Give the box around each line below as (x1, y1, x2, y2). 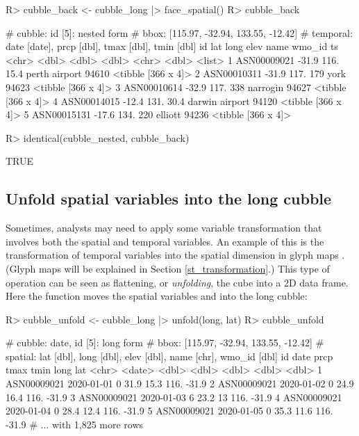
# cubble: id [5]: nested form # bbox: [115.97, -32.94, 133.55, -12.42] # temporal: (6, 25, 353, 40)
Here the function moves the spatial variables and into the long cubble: (6, 289, 308, 303)
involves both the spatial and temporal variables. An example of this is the (6, 234, 324, 248)
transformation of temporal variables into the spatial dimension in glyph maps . (6, 248, 345, 262)
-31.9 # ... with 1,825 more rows (6, 417, 144, 431)
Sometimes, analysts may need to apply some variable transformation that (6, 220, 322, 235)
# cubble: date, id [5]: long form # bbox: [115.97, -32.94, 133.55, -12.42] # (6, 335, 324, 350)
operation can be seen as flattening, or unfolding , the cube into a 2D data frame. (6, 275, 349, 289)
